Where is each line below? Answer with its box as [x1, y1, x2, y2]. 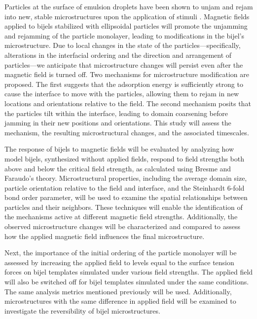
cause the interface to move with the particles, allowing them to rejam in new [4, 88, 239, 99]
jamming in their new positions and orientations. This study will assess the [4, 118, 231, 128]
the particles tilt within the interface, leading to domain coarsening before [4, 108, 228, 118]
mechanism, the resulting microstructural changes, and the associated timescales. [4, 127, 249, 137]
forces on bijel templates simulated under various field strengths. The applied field [4, 267, 253, 277]
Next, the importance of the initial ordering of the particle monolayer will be [4, 247, 237, 258]
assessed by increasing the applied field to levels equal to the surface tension [4, 257, 234, 267]
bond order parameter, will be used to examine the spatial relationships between [4, 192, 248, 202]
